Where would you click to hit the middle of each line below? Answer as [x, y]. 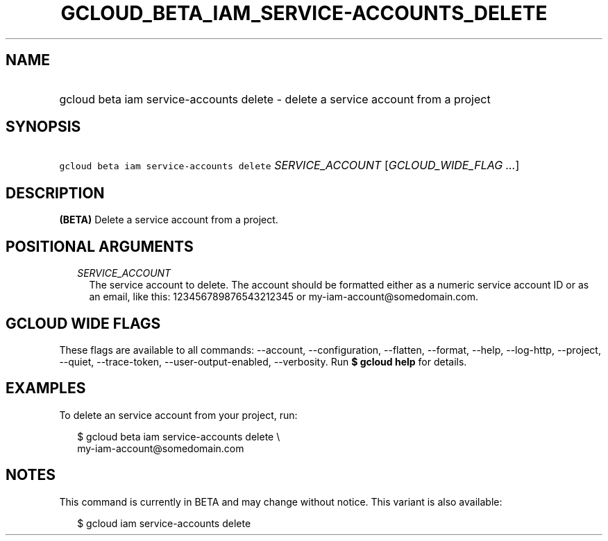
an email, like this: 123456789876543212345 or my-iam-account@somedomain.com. [284, 297]
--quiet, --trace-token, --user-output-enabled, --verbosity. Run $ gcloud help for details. [263, 361]
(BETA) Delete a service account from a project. [169, 220]
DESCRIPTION [55, 193]
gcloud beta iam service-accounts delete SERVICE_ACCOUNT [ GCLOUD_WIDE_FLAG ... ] [289, 165]
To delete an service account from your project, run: [178, 415]
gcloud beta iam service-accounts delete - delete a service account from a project [275, 99]
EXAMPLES [46, 388]
